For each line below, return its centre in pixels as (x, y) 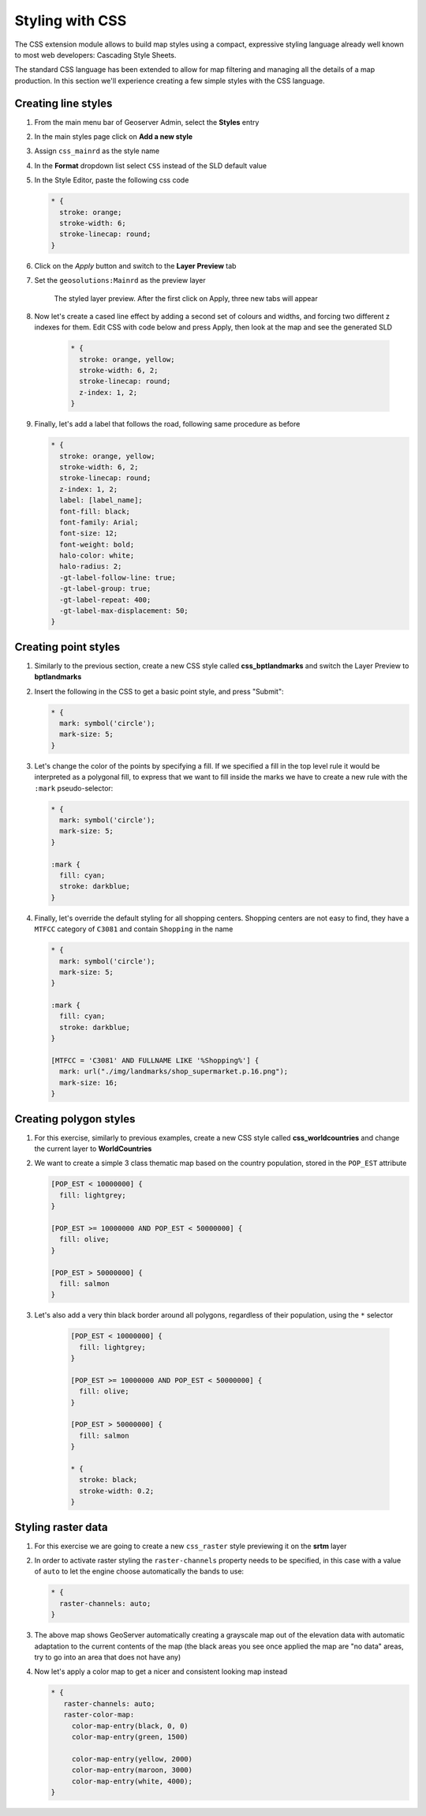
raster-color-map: (99, 1715)
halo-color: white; (97, 556)
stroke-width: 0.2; (117, 1491)
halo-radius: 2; (91, 566)
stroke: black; (108, 1480)
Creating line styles (64, 103)
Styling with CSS (71, 21)
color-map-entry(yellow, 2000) (132, 1759)
